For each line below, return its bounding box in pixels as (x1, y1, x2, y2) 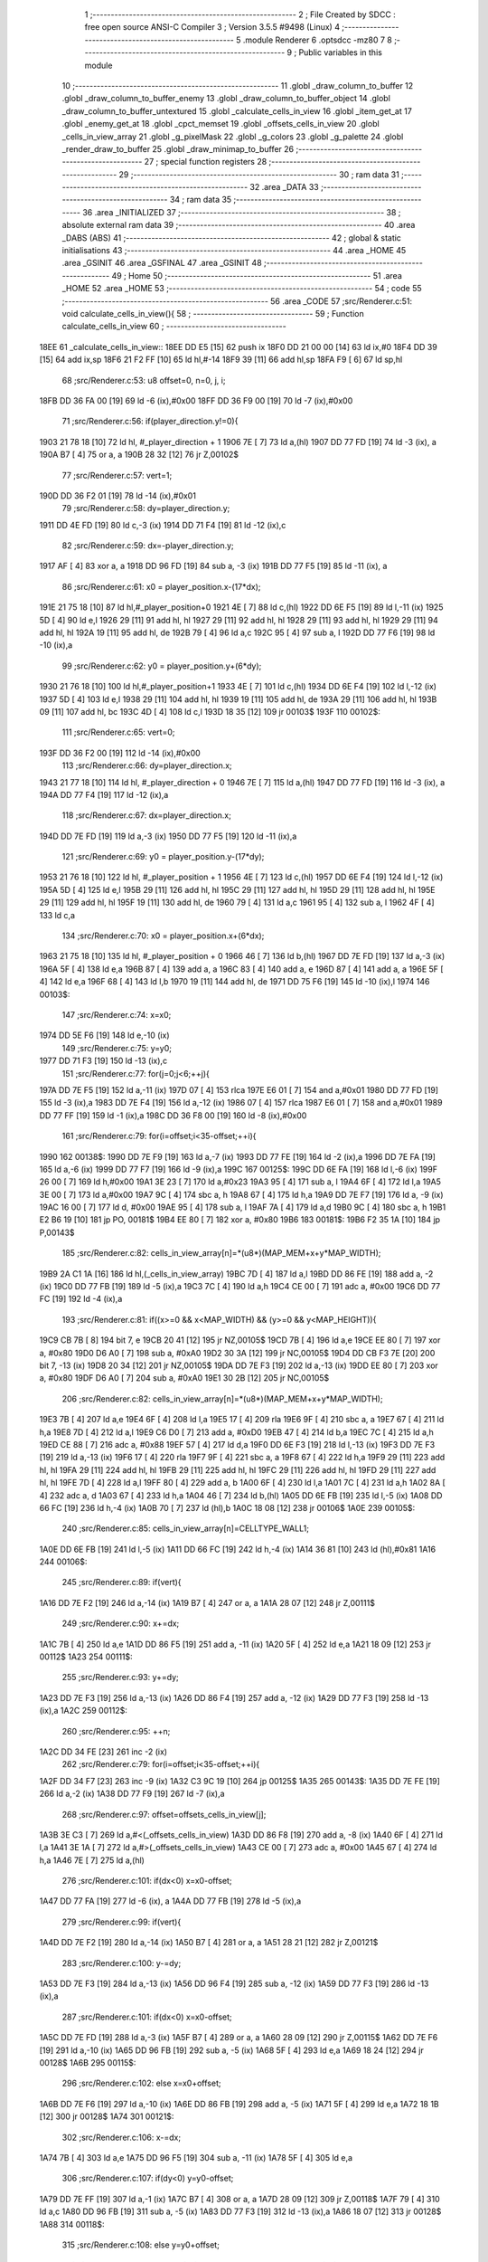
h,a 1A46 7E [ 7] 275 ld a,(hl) (39, 1855, 145, 1866)
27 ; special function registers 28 (144, 157, 267, 167)
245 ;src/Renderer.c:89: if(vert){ (61, 1577, 182, 1588)
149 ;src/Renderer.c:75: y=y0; (61, 1042, 172, 1053)
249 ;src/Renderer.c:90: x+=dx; (61, 1618, 180, 1629)
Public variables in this (298, 47, 383, 58)
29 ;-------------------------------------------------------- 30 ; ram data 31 (118, 168, 399, 180)
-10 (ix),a (39, 640, 73, 651)
